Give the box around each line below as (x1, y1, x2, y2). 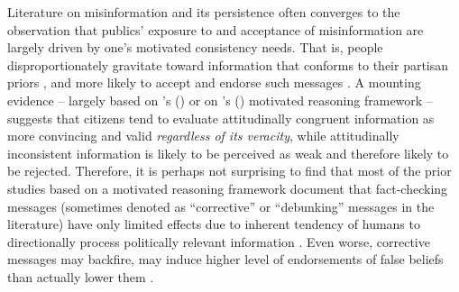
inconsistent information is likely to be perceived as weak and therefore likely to (7, 143, 449, 162)
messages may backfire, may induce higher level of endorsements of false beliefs (7, 250, 444, 269)
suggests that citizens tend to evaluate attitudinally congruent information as (7, 108, 435, 127)
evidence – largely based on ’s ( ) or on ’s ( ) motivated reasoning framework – (7, 90, 433, 109)
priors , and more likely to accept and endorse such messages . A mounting (7, 73, 421, 92)
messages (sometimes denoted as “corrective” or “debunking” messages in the (7, 196, 435, 215)
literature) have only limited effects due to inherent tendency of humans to (7, 214, 420, 233)
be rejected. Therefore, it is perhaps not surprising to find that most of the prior (7, 161, 452, 180)
